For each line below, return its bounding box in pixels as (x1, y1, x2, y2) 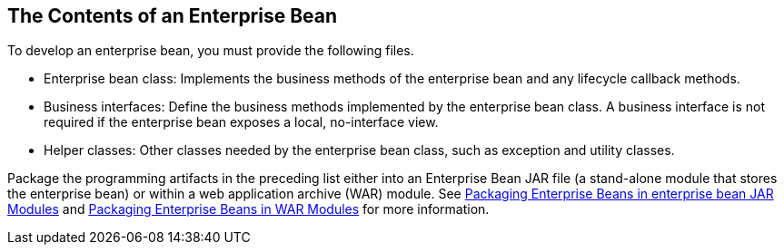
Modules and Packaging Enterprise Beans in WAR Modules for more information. (7, 201, 490, 218)
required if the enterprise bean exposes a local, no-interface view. (44, 114, 439, 131)
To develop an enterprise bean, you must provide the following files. (7, 43, 414, 59)
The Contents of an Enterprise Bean (7, 5, 338, 27)
